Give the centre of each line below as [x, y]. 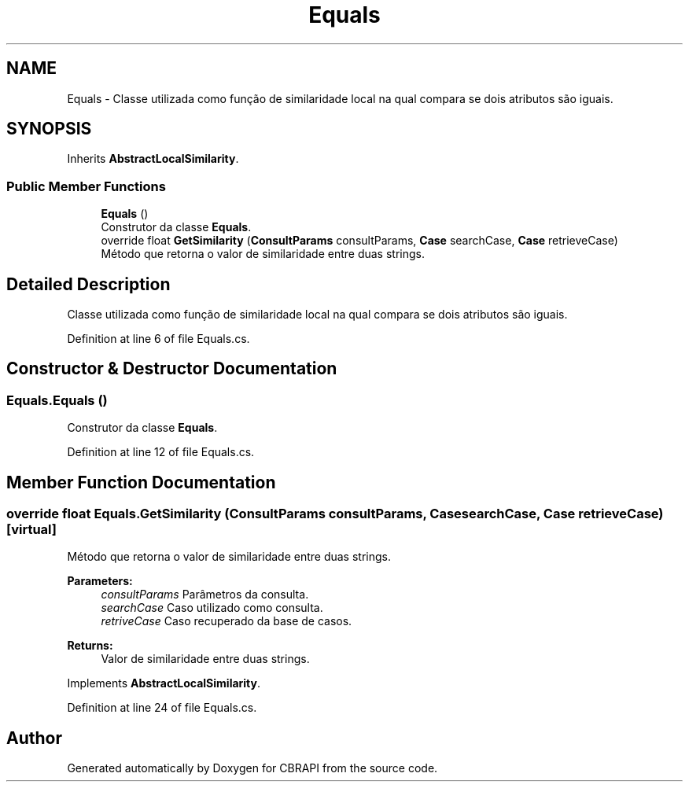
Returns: [90, 646]
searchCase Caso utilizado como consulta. [212, 608]
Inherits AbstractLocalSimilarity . [153, 159]
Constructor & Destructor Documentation [172, 369]
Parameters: [100, 581]
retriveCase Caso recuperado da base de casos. [227, 621]
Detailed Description [88, 284]
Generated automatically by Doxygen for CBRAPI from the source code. [252, 768]
